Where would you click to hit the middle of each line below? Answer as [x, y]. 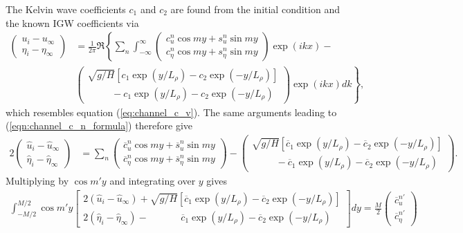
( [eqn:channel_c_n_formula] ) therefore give [99, 125]
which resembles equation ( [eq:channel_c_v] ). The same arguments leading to [171, 112]
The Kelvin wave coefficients [66, 9]
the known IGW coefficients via [72, 22]
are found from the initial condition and [255, 9]
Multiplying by [37, 181]
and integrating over [153, 181]
